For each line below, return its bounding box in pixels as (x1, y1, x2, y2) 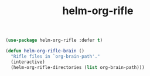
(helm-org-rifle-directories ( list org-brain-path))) (11, 64, 145, 70)
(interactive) (11, 59, 45, 65)
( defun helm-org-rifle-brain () (5, 48, 84, 54)
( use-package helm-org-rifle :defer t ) (5, 37, 103, 44)
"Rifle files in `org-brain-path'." (11, 53, 100, 60)
